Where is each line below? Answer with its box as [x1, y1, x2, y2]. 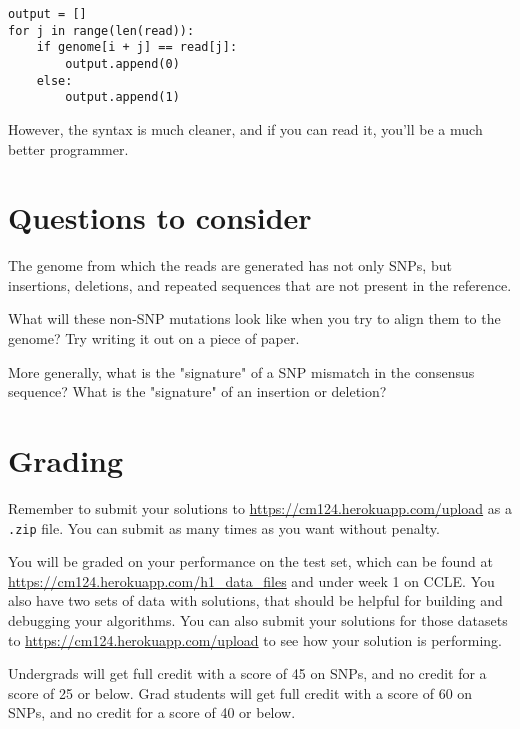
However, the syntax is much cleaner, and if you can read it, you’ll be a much [8, 118, 483, 139]
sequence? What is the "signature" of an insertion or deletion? [8, 381, 387, 402]
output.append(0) [65, 56, 180, 71]
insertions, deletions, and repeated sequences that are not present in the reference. [8, 274, 512, 295]
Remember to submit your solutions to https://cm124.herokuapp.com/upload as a [8, 497, 512, 518]
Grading [8, 440, 124, 480]
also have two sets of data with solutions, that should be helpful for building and [8, 590, 503, 611]
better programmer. [8, 138, 129, 159]
